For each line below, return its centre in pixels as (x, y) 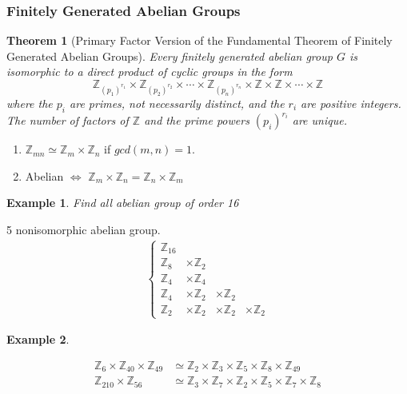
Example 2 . (38, 339)
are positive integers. (351, 103)
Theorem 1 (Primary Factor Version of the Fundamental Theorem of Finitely (200, 40)
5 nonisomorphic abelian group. (84, 229)
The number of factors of (68, 120)
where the (30, 103)
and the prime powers (197, 120)
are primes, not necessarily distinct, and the (177, 103)
